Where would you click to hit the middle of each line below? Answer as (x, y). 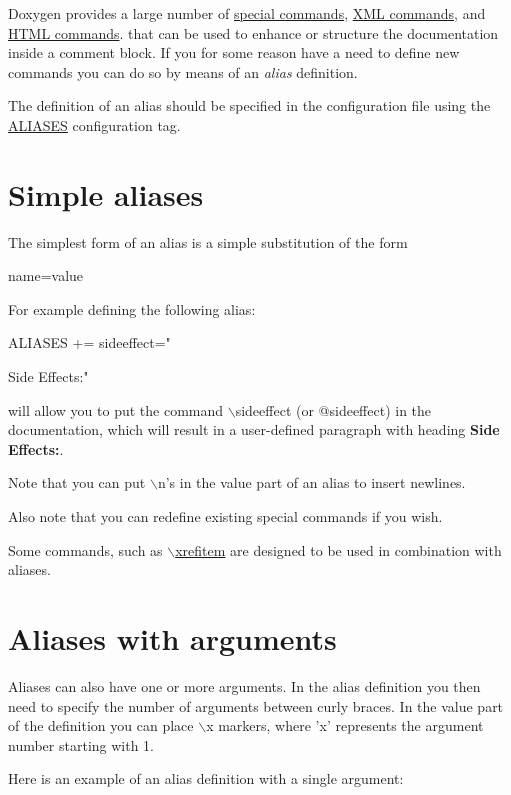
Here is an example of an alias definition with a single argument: (206, 778)
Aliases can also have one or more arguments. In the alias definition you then (244, 685)
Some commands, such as (85, 549)
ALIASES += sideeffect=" (89, 342)
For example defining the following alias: (132, 308)
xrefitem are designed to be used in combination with (338, 549)
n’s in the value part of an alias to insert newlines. (311, 482)
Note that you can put (77, 482)
